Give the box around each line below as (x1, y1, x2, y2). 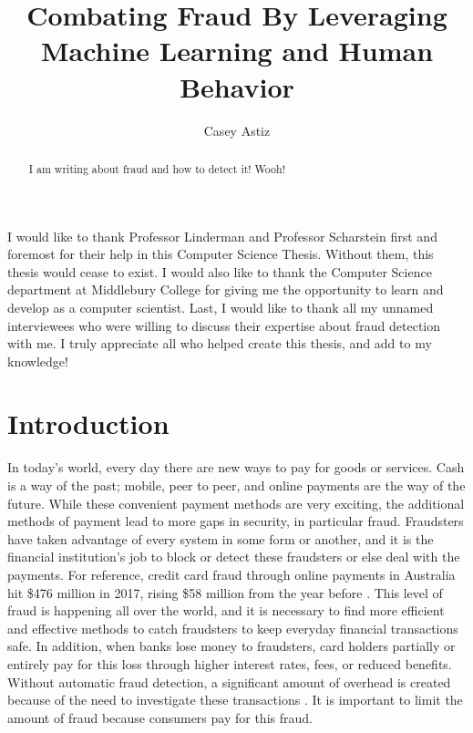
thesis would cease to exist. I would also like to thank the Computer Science (7, 262, 432, 281)
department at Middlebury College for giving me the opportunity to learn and (7, 280, 444, 299)
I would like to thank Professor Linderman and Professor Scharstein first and (7, 226, 437, 245)
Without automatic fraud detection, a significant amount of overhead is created (7, 672, 451, 691)
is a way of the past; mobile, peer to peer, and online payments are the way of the (7, 476, 466, 495)
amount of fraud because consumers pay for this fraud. (7, 707, 313, 727)
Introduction (7, 405, 170, 442)
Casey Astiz (203, 120, 271, 139)
